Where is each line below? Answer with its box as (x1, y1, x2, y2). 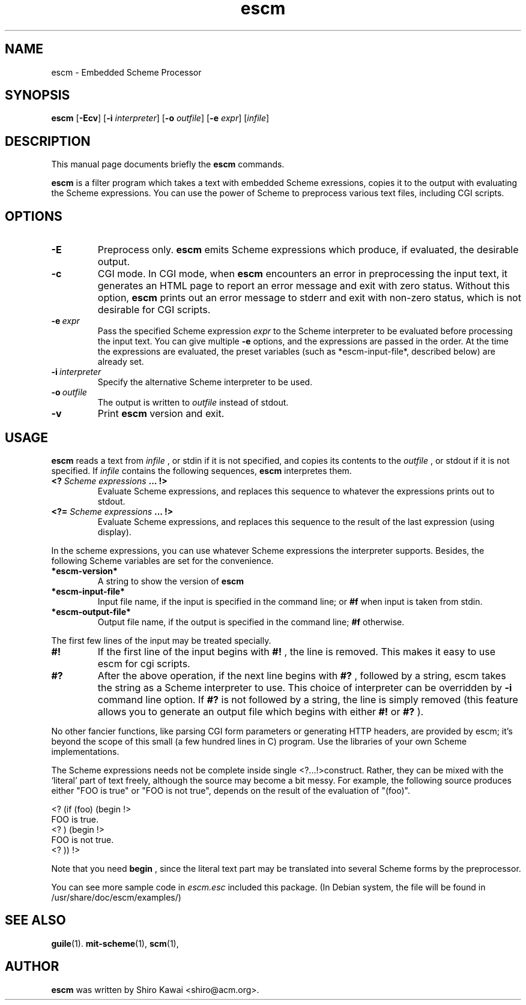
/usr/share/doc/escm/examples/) (51, 892, 181, 902)
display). (97, 526, 131, 537)
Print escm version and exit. (97, 407, 225, 420)
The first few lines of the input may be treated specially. (51, 635, 271, 646)
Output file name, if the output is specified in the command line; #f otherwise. (97, 616, 405, 627)
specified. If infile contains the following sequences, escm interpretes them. (51, 465, 352, 476)
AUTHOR (5, 959, 59, 974)
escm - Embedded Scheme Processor (51, 67, 202, 77)
